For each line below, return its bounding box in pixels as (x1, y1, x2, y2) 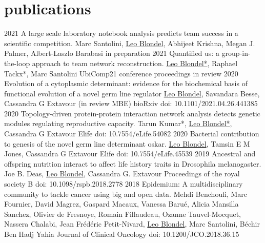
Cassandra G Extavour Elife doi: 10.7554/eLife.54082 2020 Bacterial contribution (4, 128, 259, 139)
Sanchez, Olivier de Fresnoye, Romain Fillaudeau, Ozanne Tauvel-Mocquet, (4, 208, 241, 219)
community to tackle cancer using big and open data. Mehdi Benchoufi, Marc (4, 188, 248, 199)
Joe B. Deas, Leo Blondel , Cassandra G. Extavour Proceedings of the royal (4, 168, 240, 179)
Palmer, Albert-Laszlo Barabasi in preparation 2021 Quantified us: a (4, 48, 219, 58)
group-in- (221, 48, 251, 58)
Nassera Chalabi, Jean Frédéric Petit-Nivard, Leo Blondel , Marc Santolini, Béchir (4, 218, 260, 229)
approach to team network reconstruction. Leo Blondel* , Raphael (32, 57, 238, 68)
